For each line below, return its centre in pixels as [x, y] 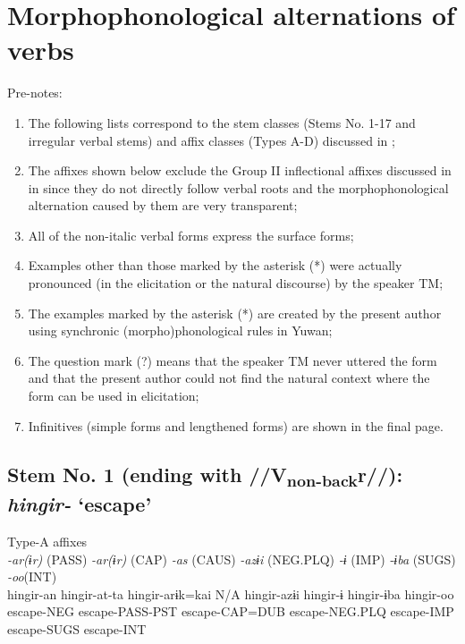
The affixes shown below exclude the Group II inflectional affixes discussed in [240, 170]
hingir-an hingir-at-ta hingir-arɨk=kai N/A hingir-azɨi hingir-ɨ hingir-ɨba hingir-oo [231, 593]
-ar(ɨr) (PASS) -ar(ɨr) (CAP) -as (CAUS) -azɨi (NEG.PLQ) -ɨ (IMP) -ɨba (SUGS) [232, 559]
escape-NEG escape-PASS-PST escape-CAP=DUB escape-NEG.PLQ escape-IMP [231, 611]
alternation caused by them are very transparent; [163, 205]
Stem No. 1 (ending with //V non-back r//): [205, 475]
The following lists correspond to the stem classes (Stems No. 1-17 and [222, 122]
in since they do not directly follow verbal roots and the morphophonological [238, 187]
